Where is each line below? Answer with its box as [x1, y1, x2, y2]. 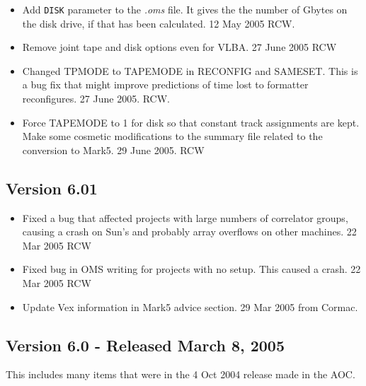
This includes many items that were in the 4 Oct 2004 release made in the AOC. [6, 367, 355, 382]
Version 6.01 [6, 177, 98, 199]
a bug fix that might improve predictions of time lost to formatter [22, 77, 309, 92]
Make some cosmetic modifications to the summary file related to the [22, 129, 323, 144]
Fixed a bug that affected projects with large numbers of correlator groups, [22, 210, 348, 225]
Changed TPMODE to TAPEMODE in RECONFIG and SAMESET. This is [22, 63, 358, 78]
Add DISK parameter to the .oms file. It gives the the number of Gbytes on [22, 2, 348, 16]
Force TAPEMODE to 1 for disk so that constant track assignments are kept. [22, 115, 360, 129]
